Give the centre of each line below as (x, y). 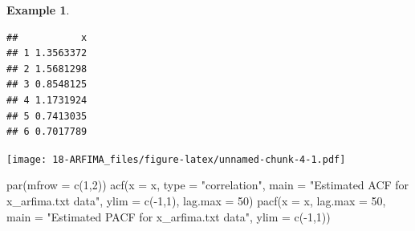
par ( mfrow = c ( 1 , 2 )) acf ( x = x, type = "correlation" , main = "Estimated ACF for (208, 185)
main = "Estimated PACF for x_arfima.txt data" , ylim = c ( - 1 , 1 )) (169, 216)
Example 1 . (38, 10)
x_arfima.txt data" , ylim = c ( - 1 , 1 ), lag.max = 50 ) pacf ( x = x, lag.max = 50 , (196, 201)
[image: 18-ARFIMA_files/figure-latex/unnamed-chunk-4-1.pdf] (176, 159)
